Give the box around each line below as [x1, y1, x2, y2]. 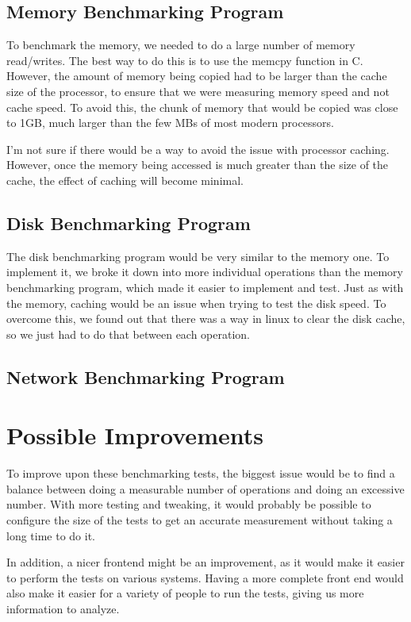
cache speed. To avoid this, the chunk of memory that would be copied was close [6, 98, 398, 115]
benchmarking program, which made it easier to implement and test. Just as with [6, 278, 404, 295]
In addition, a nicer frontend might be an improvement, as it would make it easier [6, 554, 405, 570]
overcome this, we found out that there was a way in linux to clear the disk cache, [6, 310, 405, 327]
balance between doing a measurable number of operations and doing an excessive [6, 480, 405, 497]
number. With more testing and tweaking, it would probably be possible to [6, 496, 371, 513]
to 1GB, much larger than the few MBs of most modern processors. [6, 114, 334, 131]
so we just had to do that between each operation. [6, 325, 251, 342]
